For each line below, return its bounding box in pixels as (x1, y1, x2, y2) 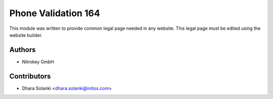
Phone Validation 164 (9, 8, 101, 19)
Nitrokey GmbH (22, 59, 54, 65)
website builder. (9, 32, 43, 38)
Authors (9, 45, 36, 54)
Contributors (9, 72, 51, 80)
